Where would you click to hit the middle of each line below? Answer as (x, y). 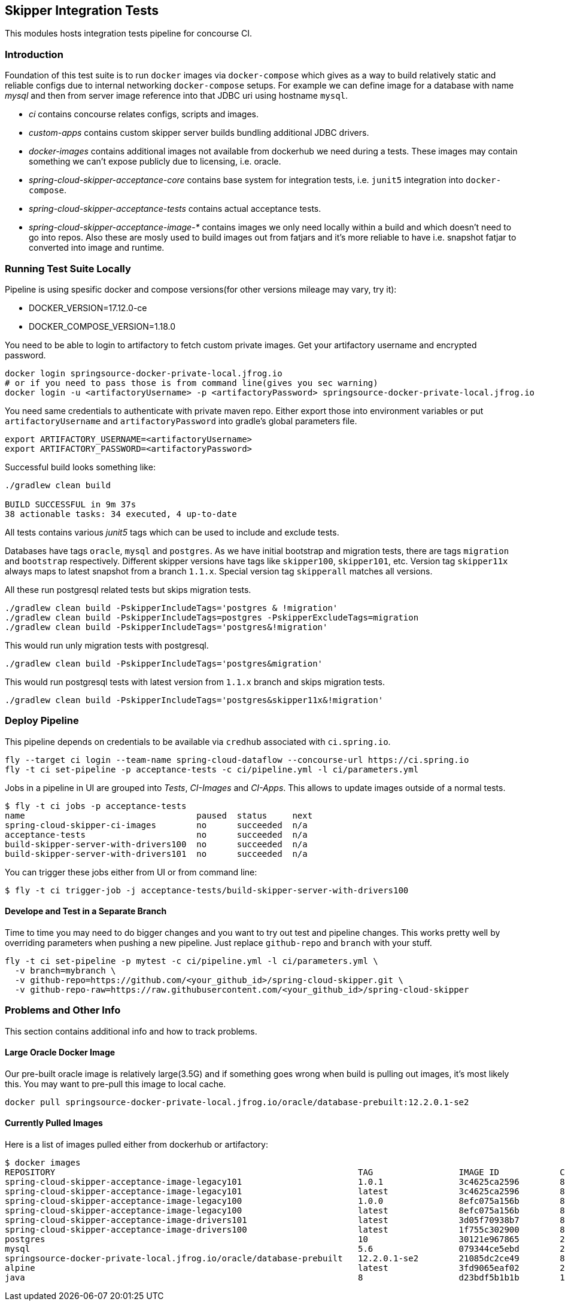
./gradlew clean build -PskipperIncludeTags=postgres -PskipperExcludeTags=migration (212, 617)
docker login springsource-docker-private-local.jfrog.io (144, 373)
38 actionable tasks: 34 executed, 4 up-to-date (121, 514)
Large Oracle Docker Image (60, 1052)
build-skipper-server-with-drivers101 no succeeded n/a (156, 854)
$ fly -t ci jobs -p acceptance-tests (96, 806)
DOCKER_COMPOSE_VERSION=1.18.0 (102, 326)
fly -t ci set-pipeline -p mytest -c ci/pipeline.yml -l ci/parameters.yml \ (192, 961)
